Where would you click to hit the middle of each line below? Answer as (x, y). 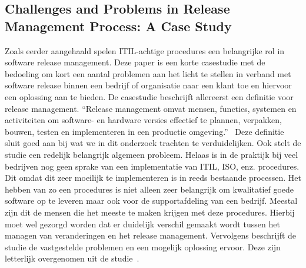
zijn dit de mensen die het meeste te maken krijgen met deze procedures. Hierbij (150, 212)
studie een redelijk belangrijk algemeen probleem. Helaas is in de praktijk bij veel (152, 154)
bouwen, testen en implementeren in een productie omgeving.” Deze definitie (144, 131)
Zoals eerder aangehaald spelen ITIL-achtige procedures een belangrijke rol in (145, 50)
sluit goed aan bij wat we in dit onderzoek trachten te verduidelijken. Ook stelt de (153, 143)
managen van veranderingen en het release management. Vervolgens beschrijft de (151, 235)
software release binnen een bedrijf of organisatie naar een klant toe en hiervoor (148, 85)
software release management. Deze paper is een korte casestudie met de (135, 62)
